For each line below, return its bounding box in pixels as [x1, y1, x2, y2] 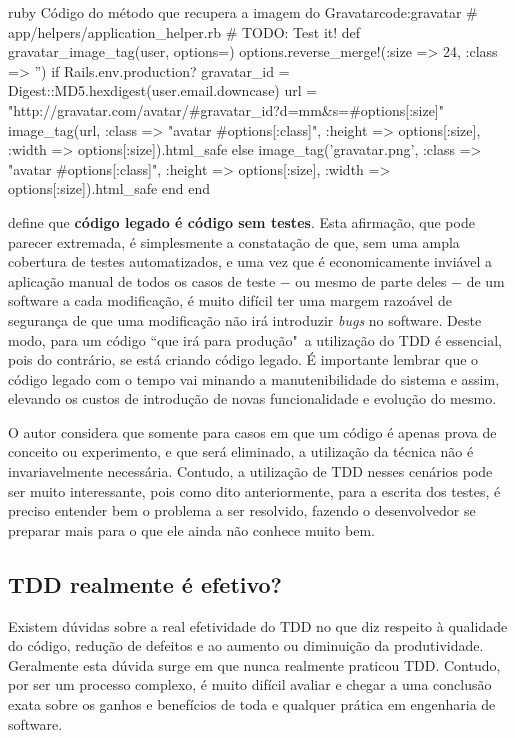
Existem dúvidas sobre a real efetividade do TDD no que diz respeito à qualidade [8, 615, 508, 636]
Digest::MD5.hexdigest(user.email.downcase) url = [8, 80, 318, 101]
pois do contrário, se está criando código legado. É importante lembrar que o [8, 349, 479, 370]
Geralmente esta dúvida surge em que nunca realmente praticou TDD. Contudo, [8, 654, 501, 675]
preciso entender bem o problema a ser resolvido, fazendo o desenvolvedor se [8, 500, 476, 521]
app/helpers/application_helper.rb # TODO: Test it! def [8, 21, 361, 42]
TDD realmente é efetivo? [8, 568, 283, 599]
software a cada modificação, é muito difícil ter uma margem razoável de [8, 290, 452, 311]
